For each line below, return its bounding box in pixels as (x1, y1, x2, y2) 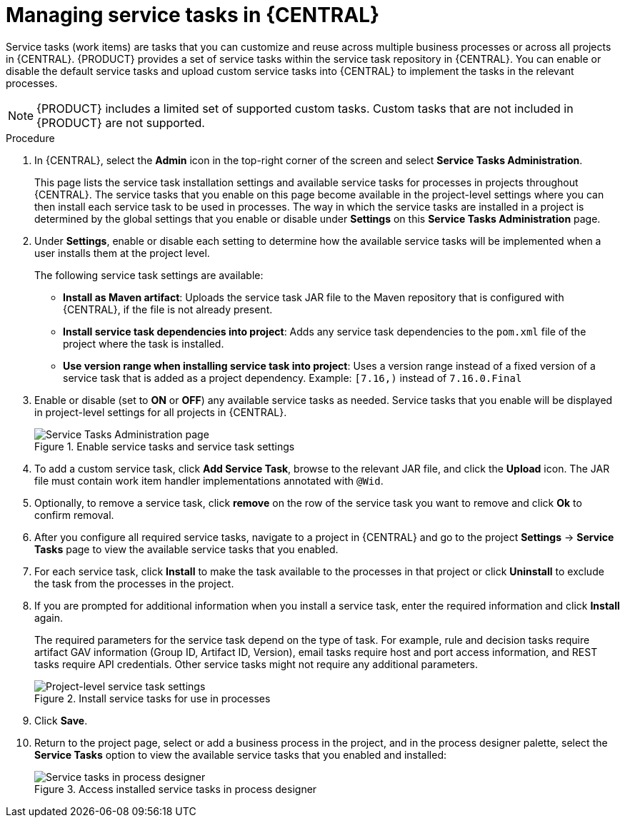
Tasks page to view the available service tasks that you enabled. (34, 542, 339, 555)
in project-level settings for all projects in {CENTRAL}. (34, 405, 287, 418)
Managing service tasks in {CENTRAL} (6, 3, 380, 27)
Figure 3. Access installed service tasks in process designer (34, 782, 317, 795)
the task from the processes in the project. (34, 577, 234, 590)
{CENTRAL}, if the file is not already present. (63, 303, 273, 315)
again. (34, 611, 64, 624)
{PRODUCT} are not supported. (36, 115, 205, 130)
